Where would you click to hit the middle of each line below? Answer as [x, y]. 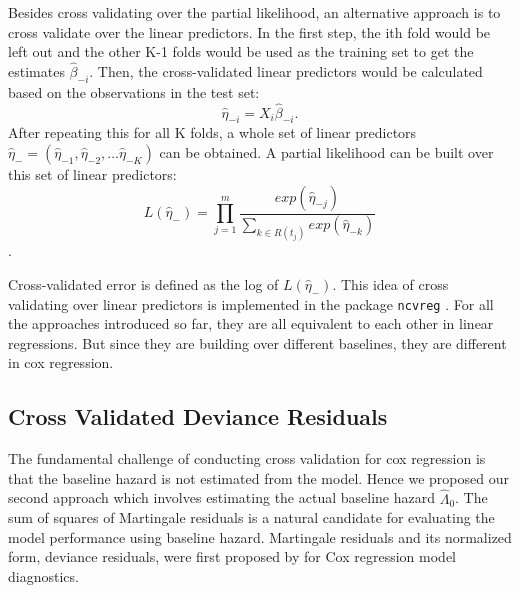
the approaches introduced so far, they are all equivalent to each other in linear [251, 323]
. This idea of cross [390, 283]
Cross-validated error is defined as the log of [143, 283]
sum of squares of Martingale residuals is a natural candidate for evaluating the [251, 517]
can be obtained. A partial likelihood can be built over [326, 152]
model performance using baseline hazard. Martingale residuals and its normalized [260, 536]
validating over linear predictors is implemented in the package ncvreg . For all [251, 303]
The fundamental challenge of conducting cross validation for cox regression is [247, 458]
